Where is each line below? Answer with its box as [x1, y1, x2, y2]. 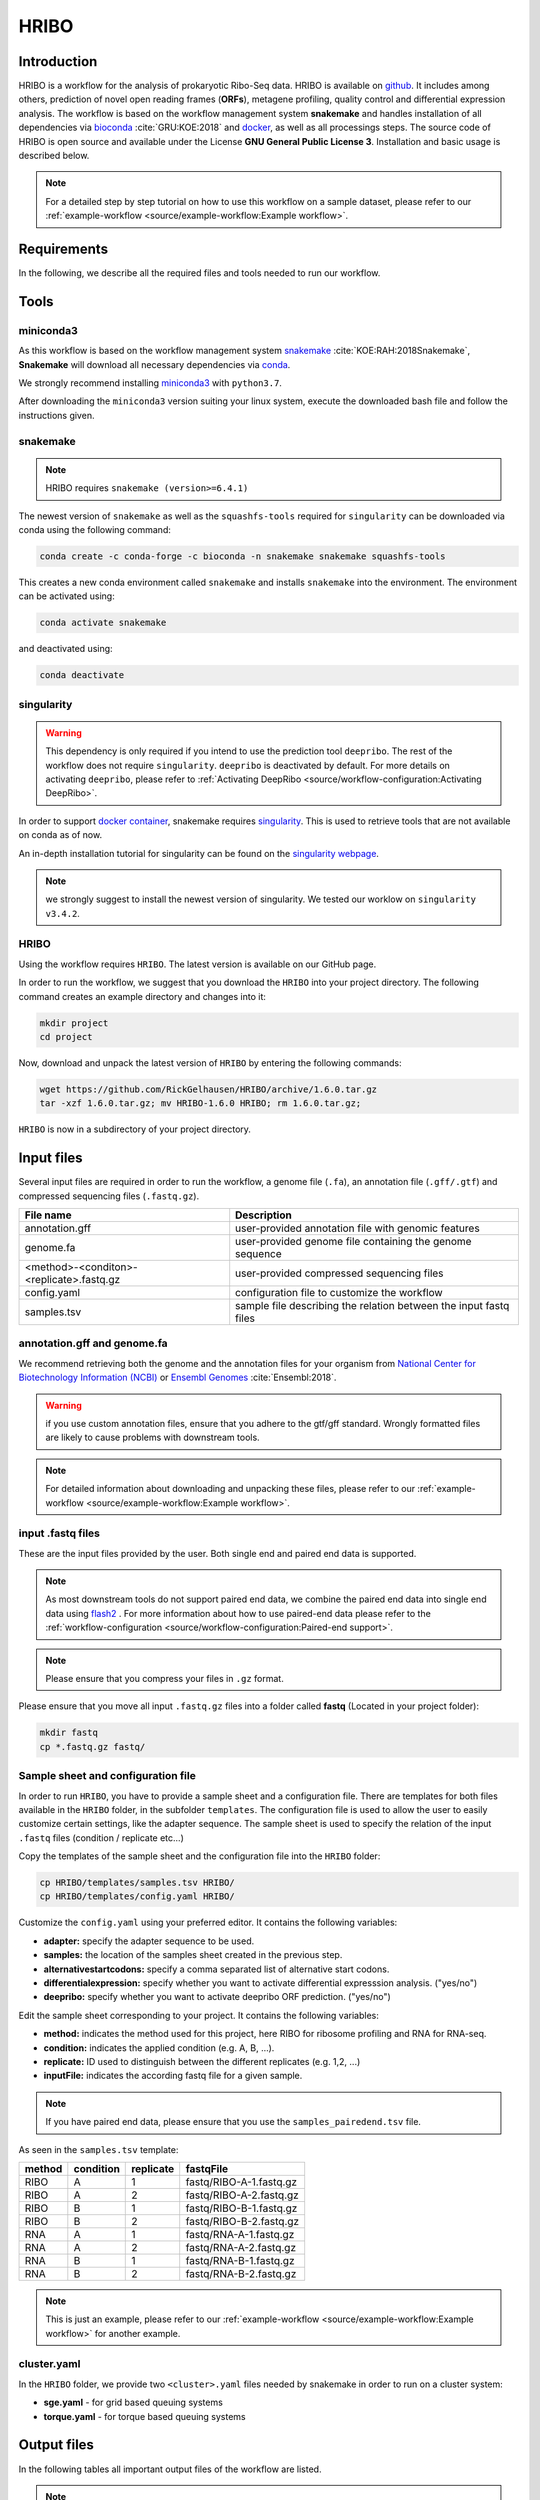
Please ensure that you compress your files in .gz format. [45, 1673, 284, 1684]
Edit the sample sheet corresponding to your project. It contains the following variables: [18, 2009, 379, 2021]
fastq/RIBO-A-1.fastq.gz [185, 2175, 298, 2189]
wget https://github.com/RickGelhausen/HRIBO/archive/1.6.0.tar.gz [39, 1083, 378, 1095]
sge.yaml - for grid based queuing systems [43, 2396, 224, 2409]
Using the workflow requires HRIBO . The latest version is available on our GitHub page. [18, 958, 377, 970]
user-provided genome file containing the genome [235, 1235, 472, 1249]
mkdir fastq [39, 1727, 99, 1739]
